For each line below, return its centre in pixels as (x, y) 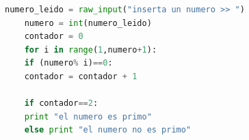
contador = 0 (54, 37)
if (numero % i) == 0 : (68, 63)
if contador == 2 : (61, 103)
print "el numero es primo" (88, 116)
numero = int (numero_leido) (88, 23)
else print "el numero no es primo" (108, 130)
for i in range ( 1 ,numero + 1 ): (91, 50)
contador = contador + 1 (81, 76)
